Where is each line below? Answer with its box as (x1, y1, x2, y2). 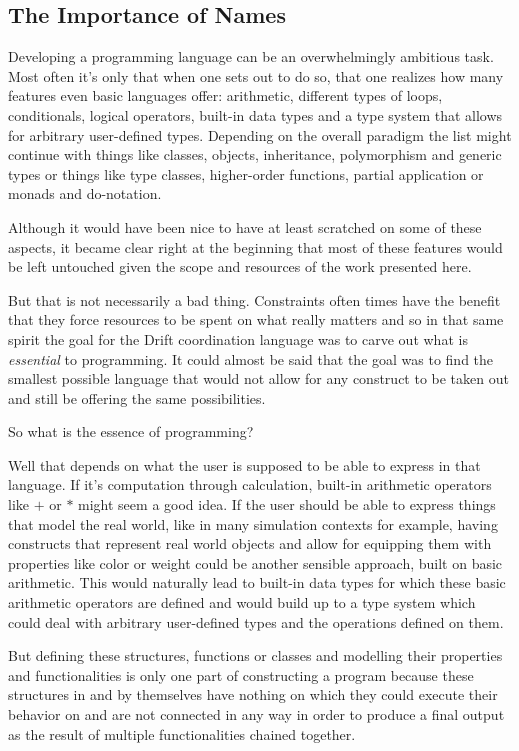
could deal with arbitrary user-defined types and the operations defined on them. (8, 611, 504, 632)
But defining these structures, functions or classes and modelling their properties (8, 645, 503, 666)
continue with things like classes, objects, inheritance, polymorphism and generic (8, 144, 502, 165)
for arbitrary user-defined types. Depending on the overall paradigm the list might (8, 124, 512, 145)
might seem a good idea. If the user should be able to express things (78, 494, 496, 515)
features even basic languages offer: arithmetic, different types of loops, (8, 85, 443, 106)
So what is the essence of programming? (8, 421, 254, 442)
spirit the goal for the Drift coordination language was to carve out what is (8, 328, 468, 349)
